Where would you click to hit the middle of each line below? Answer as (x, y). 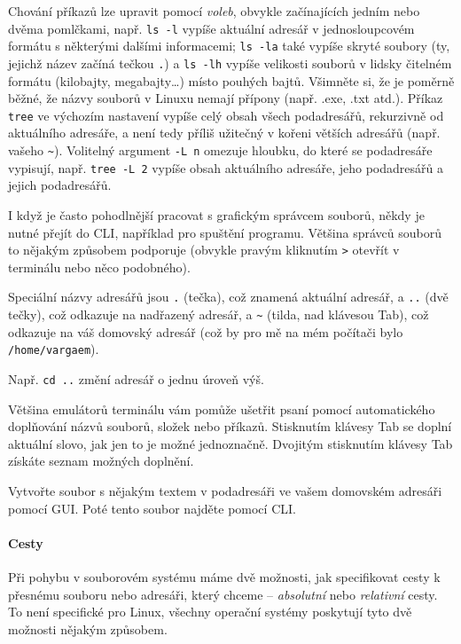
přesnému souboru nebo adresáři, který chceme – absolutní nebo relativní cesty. (223, 594)
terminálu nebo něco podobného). (99, 267)
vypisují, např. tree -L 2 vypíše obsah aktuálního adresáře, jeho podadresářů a (226, 167)
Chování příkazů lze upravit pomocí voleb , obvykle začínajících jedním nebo (214, 11)
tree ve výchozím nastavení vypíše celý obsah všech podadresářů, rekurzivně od (226, 115)
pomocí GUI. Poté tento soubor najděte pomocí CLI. (152, 508)
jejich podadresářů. (60, 185)
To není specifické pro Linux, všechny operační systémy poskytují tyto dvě (210, 612)
